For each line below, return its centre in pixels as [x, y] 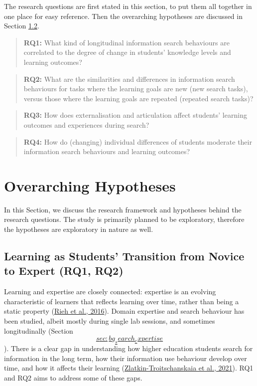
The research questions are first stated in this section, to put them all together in [128, 6]
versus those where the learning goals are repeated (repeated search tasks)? [138, 98]
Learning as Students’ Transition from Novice [124, 256]
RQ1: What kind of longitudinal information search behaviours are [127, 42]
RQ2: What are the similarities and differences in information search [129, 79]
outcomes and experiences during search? [86, 124]
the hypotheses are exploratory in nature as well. [79, 229]
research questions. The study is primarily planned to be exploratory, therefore [124, 219]
